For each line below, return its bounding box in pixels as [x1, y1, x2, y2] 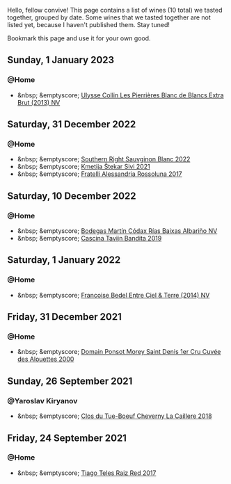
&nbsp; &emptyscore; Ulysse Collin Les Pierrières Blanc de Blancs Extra [17, 90, 224, 99]
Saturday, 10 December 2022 [7, 190, 136, 202]
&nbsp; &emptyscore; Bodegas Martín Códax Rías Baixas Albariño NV [17, 227, 218, 235]
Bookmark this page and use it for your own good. [7, 34, 151, 42]
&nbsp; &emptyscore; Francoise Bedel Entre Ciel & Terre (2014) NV [17, 291, 210, 299]
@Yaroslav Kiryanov [7, 396, 78, 405]
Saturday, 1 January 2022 [7, 254, 121, 266]
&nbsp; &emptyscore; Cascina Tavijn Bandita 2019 [17, 234, 162, 243]
